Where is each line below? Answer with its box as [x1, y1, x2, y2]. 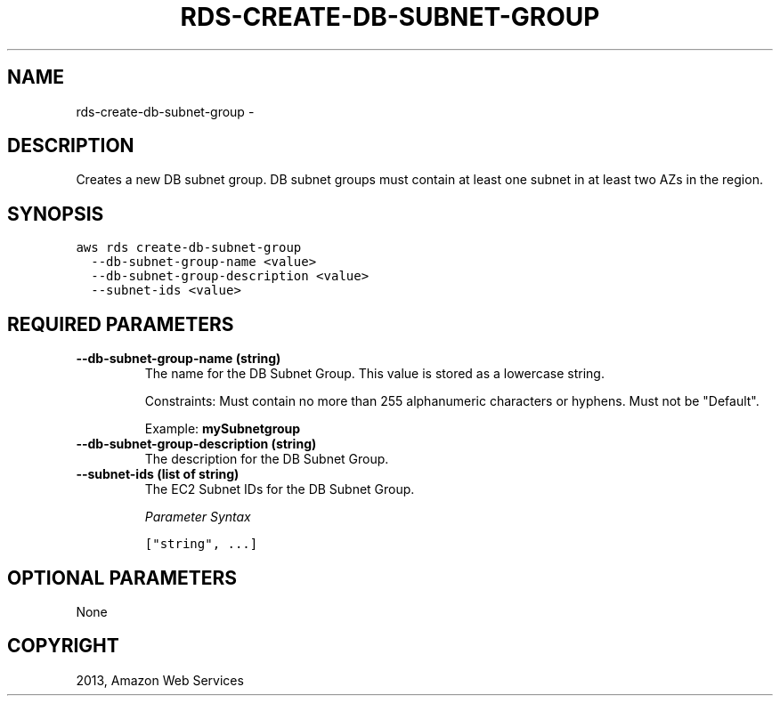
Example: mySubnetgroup [144, 421, 301, 437]
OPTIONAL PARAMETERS [7, 566, 238, 589]
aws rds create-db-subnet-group [76, 240, 302, 255]
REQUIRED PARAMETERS [7, 312, 234, 335]
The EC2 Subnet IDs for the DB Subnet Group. [144, 481, 415, 497]
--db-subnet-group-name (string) [76, 351, 281, 367]
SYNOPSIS [7, 202, 104, 225]
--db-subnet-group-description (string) [76, 436, 317, 452]
